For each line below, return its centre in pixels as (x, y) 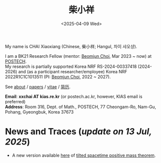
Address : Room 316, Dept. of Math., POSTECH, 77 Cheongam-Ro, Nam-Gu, (80, 107)
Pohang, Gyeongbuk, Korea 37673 (39, 112)
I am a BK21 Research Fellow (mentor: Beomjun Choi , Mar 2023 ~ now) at (78, 56)
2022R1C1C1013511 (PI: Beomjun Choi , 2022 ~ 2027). (58, 77)
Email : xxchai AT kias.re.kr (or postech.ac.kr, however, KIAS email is (74, 96)
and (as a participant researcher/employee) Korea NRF (73, 71)
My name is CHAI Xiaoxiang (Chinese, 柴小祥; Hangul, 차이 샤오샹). (71, 46)
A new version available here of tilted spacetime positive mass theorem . (84, 155)
